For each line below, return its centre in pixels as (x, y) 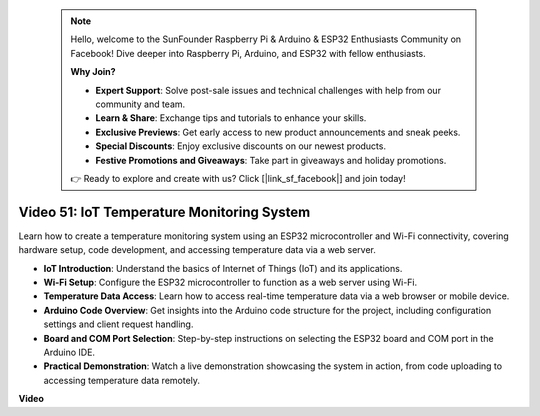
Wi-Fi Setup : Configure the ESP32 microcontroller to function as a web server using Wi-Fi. (230, 282)
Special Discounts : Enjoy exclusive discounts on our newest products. (241, 146)
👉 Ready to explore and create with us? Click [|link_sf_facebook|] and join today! (238, 178)
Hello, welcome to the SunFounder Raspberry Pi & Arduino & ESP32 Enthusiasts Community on (266, 39)
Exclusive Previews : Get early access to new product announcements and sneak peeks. (278, 132)
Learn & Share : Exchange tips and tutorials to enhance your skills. (231, 118)
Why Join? (93, 72)
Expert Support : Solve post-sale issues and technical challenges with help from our (268, 90)
